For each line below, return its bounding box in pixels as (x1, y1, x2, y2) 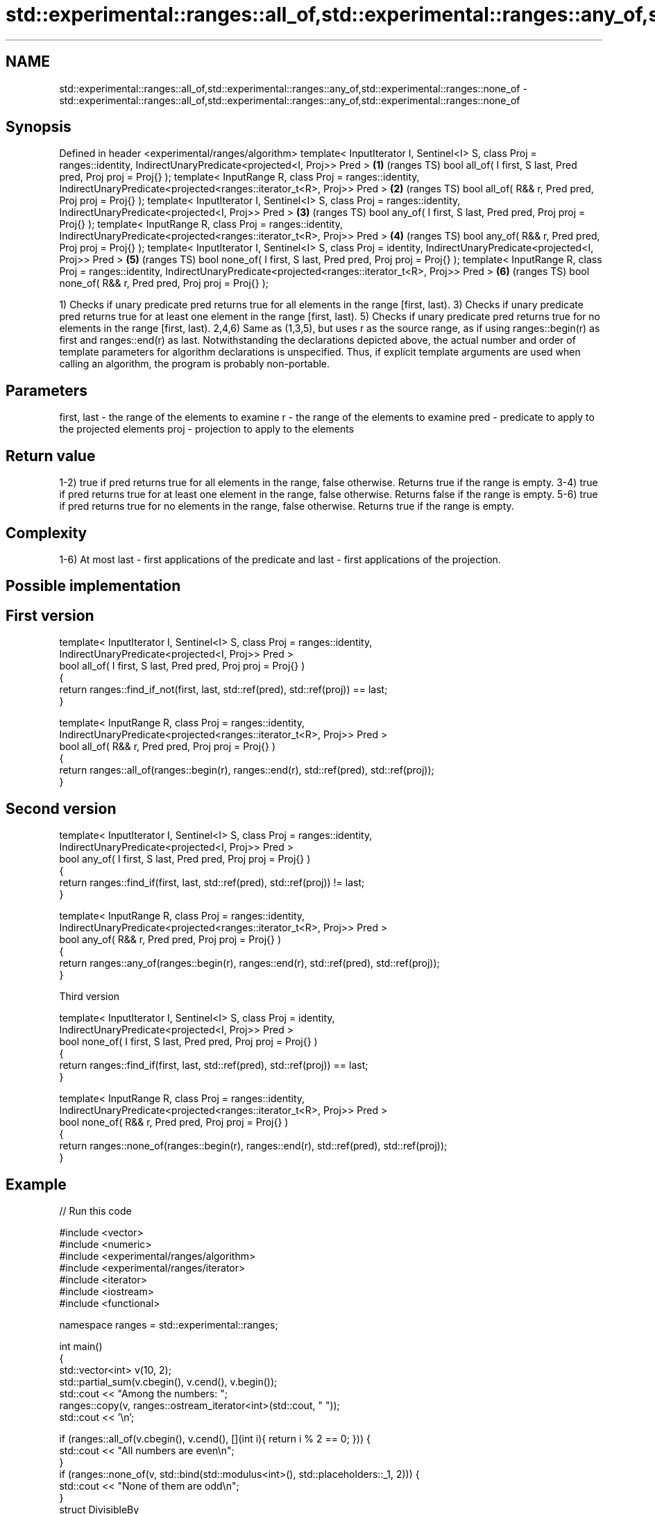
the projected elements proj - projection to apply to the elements (59, 423, 355, 435)
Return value (6, 447, 96, 465)
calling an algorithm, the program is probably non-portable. (59, 358, 330, 370)
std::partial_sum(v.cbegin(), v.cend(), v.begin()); (59, 1375, 278, 1388)
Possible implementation (6, 577, 181, 595)
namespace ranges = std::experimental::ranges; (59, 1318, 278, 1331)
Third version (59, 990, 120, 1003)
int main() (59, 1340, 103, 1352)
